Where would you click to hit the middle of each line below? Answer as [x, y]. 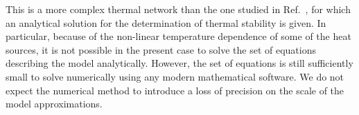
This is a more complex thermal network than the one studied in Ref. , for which [178, 9]
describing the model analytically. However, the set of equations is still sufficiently [179, 63]
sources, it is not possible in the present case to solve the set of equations [161, 49]
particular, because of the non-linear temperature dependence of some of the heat [178, 36]
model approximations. [54, 104]
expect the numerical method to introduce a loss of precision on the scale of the [175, 90]
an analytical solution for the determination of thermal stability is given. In [166, 22]
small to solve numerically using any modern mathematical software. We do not [175, 76]
